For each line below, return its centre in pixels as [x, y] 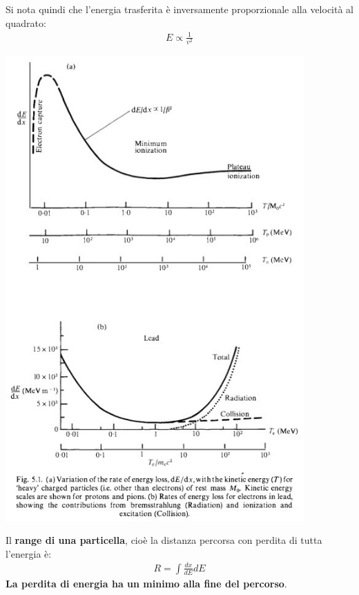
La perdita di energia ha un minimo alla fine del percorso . [146, 583]
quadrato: [26, 22]
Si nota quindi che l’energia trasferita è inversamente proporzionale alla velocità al [180, 9]
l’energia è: [29, 553]
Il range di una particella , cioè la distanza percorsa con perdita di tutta [164, 540]
